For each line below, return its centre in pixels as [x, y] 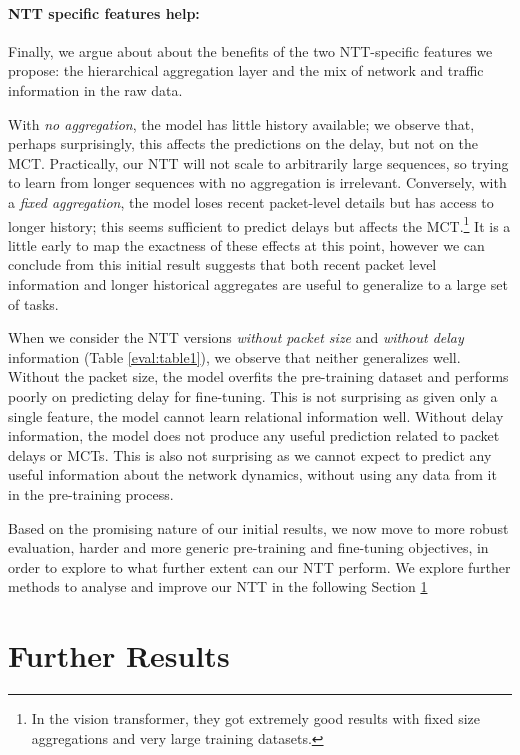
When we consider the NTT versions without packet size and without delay [236, 337]
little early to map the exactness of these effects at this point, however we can [246, 244]
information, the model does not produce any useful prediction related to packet [254, 435]
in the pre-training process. [91, 493]
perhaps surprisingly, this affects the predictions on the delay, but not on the [243, 143]
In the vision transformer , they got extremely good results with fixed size [255, 718]
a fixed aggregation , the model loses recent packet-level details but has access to [251, 201]
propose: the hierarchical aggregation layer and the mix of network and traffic [246, 70]
